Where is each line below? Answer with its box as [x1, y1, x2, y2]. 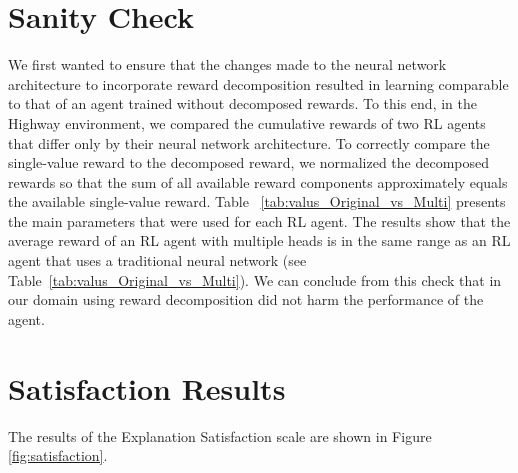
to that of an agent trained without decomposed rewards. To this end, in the [8, 93, 477, 114]
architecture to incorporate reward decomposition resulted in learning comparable [8, 73, 509, 94]
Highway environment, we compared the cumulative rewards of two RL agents [8, 112, 486, 133]
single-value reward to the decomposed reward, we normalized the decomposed [8, 152, 490, 173]
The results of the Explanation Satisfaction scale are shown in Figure [8, 425, 432, 446]
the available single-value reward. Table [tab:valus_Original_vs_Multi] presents [8, 191, 506, 212]
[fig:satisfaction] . [8, 445, 108, 466]
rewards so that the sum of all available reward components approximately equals [8, 171, 508, 192]
